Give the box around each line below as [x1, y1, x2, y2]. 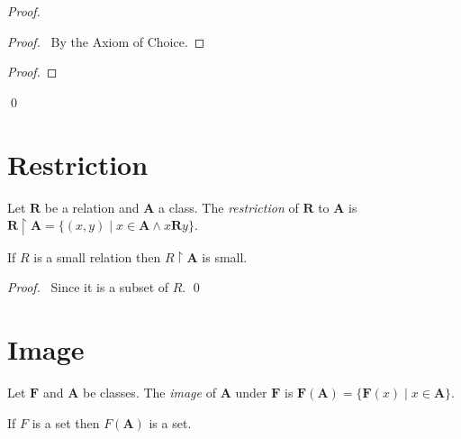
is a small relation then [33, 247, 161, 266]
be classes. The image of [82, 382, 216, 401]
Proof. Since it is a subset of [7, 278, 169, 297]
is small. [202, 247, 248, 266]
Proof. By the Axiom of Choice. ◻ [7, 32, 205, 50]
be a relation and [44, 197, 140, 216]
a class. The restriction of [158, 197, 299, 216]
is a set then [32, 413, 100, 432]
